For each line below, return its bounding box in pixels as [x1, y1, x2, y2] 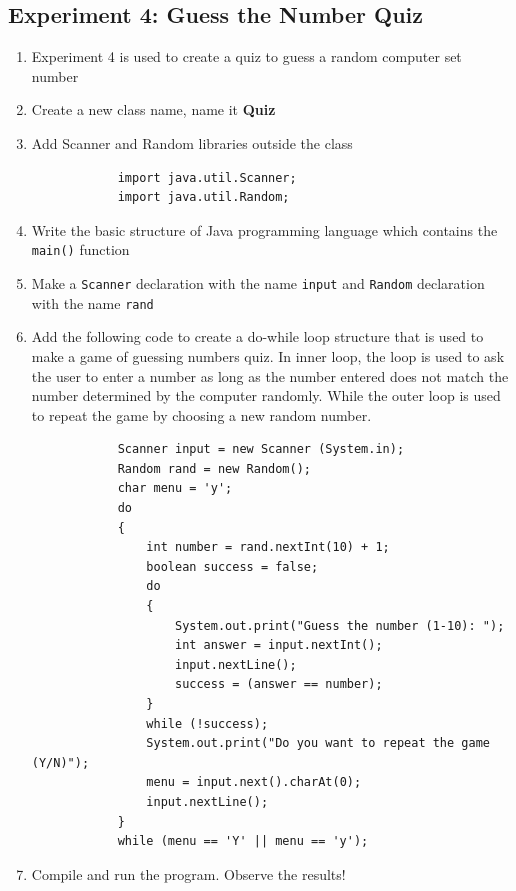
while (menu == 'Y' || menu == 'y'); [117, 834, 369, 849]
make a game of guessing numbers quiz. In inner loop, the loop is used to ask [31, 345, 505, 366]
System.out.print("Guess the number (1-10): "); [174, 618, 505, 633]
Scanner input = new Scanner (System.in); [117, 442, 405, 457]
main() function [31, 239, 130, 260]
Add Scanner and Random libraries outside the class [31, 132, 353, 153]
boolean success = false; [146, 559, 319, 574]
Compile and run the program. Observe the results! [31, 863, 346, 884]
